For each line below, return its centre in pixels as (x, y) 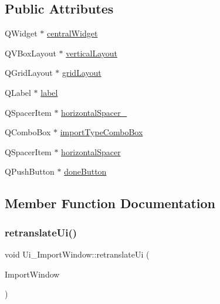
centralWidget (72, 33)
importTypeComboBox (101, 132)
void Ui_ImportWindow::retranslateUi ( (77, 254)
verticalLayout (92, 53)
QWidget (21, 33)
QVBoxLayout (31, 53)
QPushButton (30, 171)
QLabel (18, 92)
